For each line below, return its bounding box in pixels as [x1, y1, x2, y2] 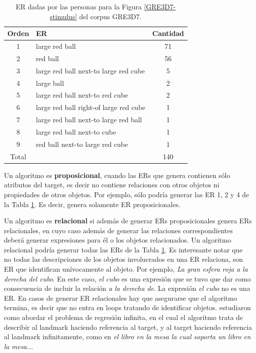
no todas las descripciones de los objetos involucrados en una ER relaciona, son [4, 254, 243, 264]
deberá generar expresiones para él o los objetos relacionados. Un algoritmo [4, 235, 231, 245]
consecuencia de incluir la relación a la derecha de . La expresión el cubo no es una [4, 283, 251, 293]
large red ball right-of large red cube [36, 102, 146, 112]
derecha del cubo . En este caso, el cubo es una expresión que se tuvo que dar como [4, 273, 251, 283]
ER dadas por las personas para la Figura [16, 1, 142, 11]
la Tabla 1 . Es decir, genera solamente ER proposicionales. [4, 199, 181, 209]
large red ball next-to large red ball [36, 114, 142, 125]
